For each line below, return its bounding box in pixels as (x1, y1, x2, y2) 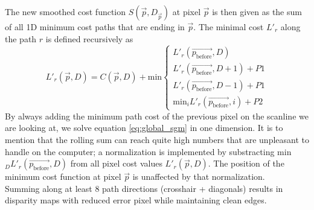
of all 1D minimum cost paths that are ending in (5, 21, 185, 33)
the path (5, 32, 37, 45)
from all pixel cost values (70, 157, 162, 170)
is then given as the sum (212, 5, 302, 17)
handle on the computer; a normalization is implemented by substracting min (5, 145, 292, 157)
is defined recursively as (45, 32, 133, 45)
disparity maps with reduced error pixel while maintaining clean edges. (5, 194, 267, 206)
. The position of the (208, 157, 284, 170)
